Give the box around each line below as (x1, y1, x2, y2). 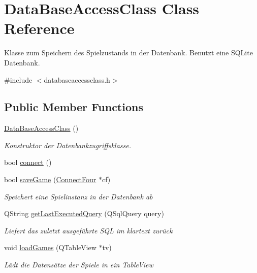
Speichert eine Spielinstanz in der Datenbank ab (4, 191, 153, 201)
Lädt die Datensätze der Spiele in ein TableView (4, 259, 153, 270)
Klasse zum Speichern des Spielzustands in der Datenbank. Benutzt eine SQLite (4, 47, 253, 58)
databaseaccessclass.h (44, 74, 110, 85)
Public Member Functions (4, 99, 143, 115)
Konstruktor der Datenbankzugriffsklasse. (4, 140, 131, 150)
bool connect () (4, 157, 52, 167)
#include (4, 74, 33, 85)
